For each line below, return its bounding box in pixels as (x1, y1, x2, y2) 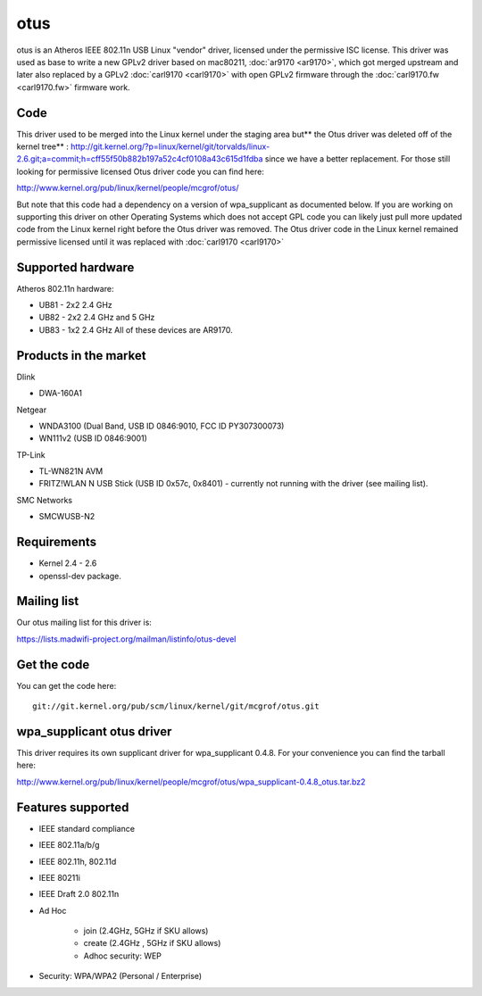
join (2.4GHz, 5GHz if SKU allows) (83, 925, 209, 936)
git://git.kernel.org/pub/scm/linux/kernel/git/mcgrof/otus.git (32, 701, 320, 711)
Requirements (16, 535, 97, 550)
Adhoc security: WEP (83, 950, 162, 961)
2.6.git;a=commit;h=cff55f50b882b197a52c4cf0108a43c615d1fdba (16, 154, 263, 164)
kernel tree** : (16, 141, 69, 152)
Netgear (16, 404, 47, 415)
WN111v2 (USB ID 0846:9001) (38, 433, 147, 444)
